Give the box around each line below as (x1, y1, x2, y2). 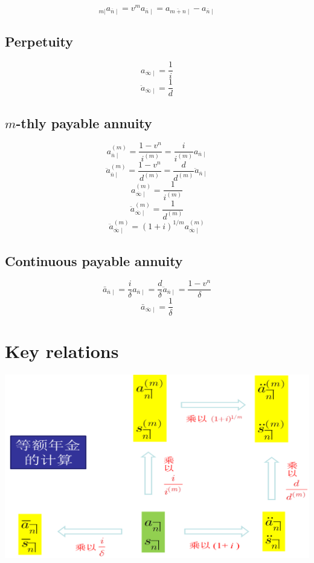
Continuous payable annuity (5, 251, 183, 270)
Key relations (5, 338, 119, 363)
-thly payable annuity (16, 113, 152, 132)
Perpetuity (5, 32, 73, 51)
